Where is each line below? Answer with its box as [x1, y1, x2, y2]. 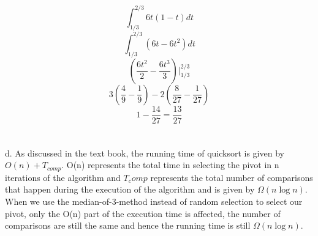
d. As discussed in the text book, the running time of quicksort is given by [5, 146, 284, 159]
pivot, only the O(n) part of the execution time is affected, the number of [5, 207, 281, 219]
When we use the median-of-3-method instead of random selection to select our [5, 195, 303, 208]
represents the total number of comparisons [150, 171, 313, 183]
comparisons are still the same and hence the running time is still [5, 219, 251, 232]
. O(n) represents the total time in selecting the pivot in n [61, 158, 279, 171]
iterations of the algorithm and [5, 171, 121, 183]
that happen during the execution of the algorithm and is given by [5, 183, 255, 196]
